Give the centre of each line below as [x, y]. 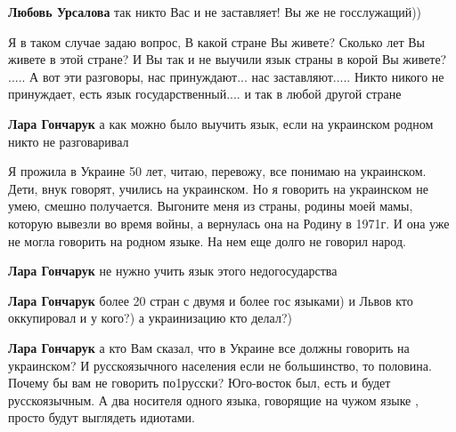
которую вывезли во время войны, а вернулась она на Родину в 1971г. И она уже [229, 223]
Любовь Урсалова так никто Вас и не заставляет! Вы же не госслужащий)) [215, 12]
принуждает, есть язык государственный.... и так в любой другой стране [205, 94]
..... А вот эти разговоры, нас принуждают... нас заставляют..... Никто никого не [226, 76]
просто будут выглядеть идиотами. [102, 417]
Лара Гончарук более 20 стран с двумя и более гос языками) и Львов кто [211, 300]
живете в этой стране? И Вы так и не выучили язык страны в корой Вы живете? [228, 59]
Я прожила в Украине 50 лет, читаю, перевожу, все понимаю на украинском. [217, 171]
